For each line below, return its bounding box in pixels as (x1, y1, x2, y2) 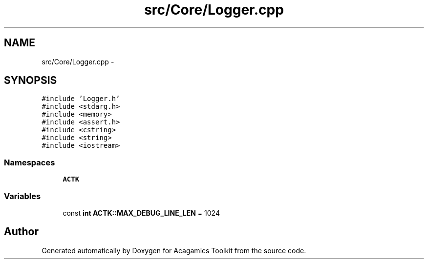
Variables (4, 191, 41, 201)
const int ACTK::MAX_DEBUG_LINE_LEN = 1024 (63, 208, 220, 217)
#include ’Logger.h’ (42, 95, 120, 103)
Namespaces (4, 157, 55, 167)
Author (4, 225, 39, 238)
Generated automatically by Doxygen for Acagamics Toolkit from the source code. (42, 246, 306, 255)
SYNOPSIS (4, 74, 57, 87)
